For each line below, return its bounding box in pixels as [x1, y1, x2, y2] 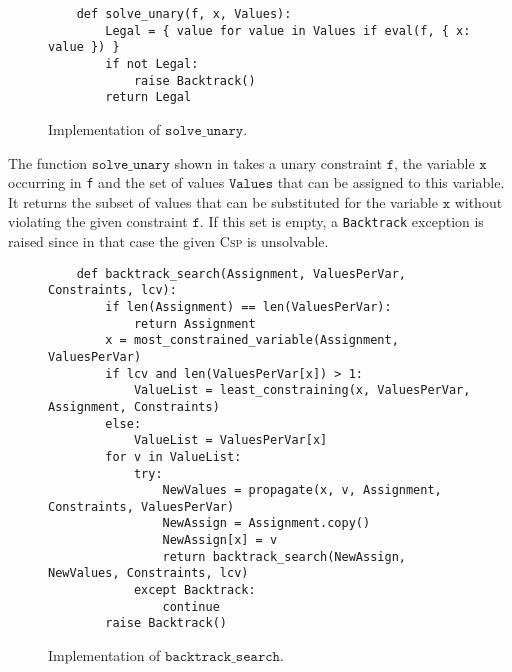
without [454, 191, 503, 212]
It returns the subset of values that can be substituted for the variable [8, 191, 438, 212]
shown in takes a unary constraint [174, 152, 383, 173]
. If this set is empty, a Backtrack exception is [199, 211, 484, 232]
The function [8, 152, 87, 173]
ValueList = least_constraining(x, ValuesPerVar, [133, 383, 471, 398]
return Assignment [133, 316, 256, 331]
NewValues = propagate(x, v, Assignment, [162, 483, 442, 498]
